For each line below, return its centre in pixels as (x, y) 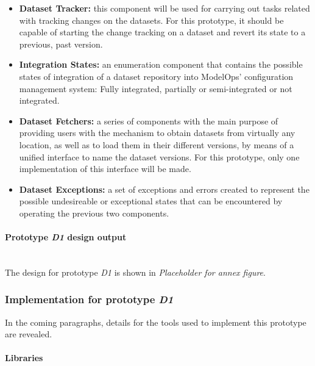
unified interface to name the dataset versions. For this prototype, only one (159, 156)
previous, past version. (61, 44)
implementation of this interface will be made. (105, 169)
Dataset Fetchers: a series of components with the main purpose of (149, 120)
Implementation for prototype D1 (89, 299)
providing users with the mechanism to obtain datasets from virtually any (157, 133)
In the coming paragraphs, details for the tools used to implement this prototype (156, 322)
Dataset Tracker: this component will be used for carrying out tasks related (165, 8)
